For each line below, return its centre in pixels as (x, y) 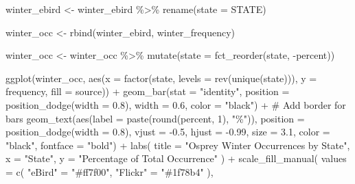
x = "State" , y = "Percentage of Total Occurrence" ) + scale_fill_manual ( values (176, 158)
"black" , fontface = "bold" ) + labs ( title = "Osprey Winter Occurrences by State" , (178, 145)
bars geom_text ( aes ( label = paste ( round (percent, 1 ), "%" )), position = (155, 118)
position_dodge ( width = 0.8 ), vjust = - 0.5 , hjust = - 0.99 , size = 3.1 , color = (168, 132)
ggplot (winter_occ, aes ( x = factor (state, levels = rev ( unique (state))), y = (161, 78)
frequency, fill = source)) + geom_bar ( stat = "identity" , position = (148, 91)
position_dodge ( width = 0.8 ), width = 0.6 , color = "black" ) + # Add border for (176, 104)
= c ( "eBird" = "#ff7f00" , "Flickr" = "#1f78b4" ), (110, 171)
